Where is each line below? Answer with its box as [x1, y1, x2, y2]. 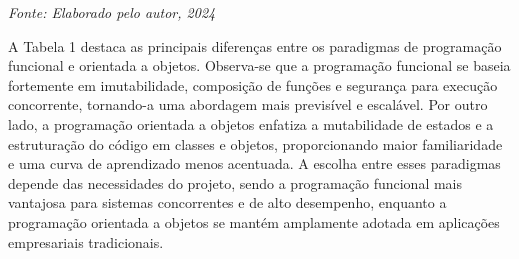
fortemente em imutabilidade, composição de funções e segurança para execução [8, 74, 498, 95]
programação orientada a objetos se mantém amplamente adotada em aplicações [8, 211, 500, 232]
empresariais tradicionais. [8, 231, 164, 252]
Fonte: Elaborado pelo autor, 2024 [8, 2, 216, 22]
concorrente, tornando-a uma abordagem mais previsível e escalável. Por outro [8, 94, 488, 115]
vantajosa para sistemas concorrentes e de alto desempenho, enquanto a [8, 192, 447, 213]
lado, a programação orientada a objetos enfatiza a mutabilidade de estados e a [8, 113, 494, 134]
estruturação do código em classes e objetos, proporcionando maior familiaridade [8, 133, 503, 154]
